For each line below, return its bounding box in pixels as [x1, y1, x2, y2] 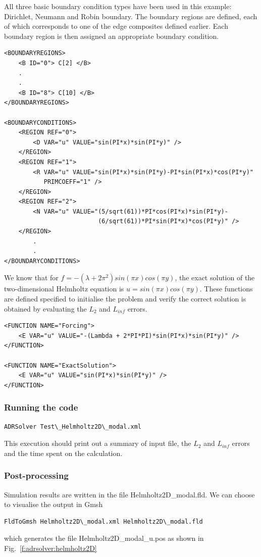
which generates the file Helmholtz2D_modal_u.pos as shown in [4, 533, 204, 543]
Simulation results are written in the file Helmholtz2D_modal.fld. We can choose [4, 489, 255, 499]
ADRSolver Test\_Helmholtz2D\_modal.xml [4, 423, 142, 430]
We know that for [4, 272, 59, 283]
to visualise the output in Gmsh [4, 499, 103, 510]
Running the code [4, 401, 78, 414]
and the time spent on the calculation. [4, 447, 123, 458]
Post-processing [4, 469, 69, 482]
